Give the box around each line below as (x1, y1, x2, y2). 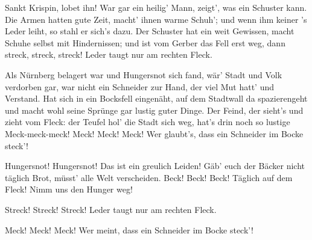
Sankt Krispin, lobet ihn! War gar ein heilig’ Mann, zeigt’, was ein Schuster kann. (5, 1, 307, 13)
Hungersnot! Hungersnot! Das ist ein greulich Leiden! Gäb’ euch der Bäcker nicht (5, 159, 305, 172)
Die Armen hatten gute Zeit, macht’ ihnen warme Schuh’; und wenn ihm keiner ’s (5, 13, 307, 25)
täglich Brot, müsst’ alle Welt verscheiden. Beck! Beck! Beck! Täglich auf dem (5, 171, 293, 183)
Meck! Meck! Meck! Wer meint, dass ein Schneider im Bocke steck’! (5, 223, 253, 236)
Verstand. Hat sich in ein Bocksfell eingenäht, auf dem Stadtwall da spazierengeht (5, 92, 308, 105)
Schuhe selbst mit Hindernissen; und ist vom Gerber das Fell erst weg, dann (5, 36, 285, 49)
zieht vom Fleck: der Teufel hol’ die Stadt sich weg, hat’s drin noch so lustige (5, 115, 290, 128)
